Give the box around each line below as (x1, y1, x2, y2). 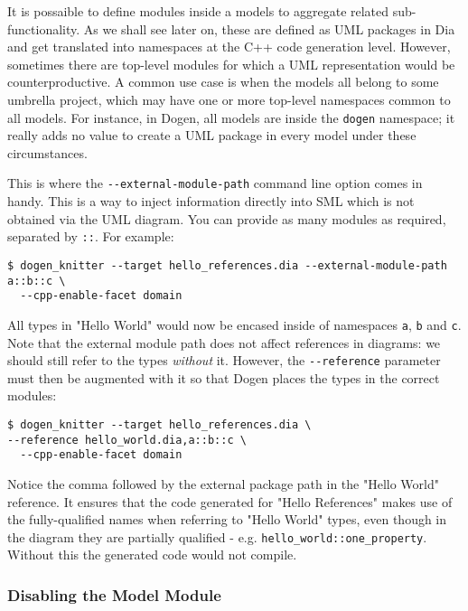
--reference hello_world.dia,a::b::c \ (7, 433, 247, 446)
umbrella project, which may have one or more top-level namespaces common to (7, 89, 451, 108)
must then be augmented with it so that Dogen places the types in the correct (7, 368, 440, 387)
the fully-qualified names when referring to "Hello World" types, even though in (7, 510, 447, 529)
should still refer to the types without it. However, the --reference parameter (7, 351, 441, 370)
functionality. (7, 19, 80, 38)
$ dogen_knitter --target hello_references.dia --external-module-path (7, 258, 447, 272)
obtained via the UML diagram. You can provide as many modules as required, (7, 209, 446, 228)
